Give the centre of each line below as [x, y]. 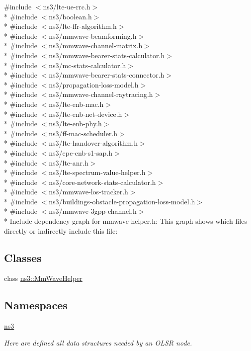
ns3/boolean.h [70, 16]
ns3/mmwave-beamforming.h [93, 36]
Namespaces [36, 305]
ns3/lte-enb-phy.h [75, 124]
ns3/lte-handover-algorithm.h [93, 143]
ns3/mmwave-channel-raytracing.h [101, 94]
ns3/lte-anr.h [69, 162]
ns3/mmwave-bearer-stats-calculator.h [107, 55]
